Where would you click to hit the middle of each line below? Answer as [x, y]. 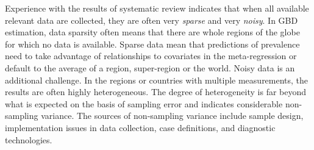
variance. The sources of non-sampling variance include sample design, [172, 116]
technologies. [29, 139]
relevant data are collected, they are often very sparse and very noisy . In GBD [152, 20]
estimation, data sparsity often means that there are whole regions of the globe [152, 32]
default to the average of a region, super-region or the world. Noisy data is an [150, 67]
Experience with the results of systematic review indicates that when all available [157, 8]
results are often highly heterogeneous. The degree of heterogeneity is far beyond [156, 92]
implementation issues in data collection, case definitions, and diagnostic [140, 127]
